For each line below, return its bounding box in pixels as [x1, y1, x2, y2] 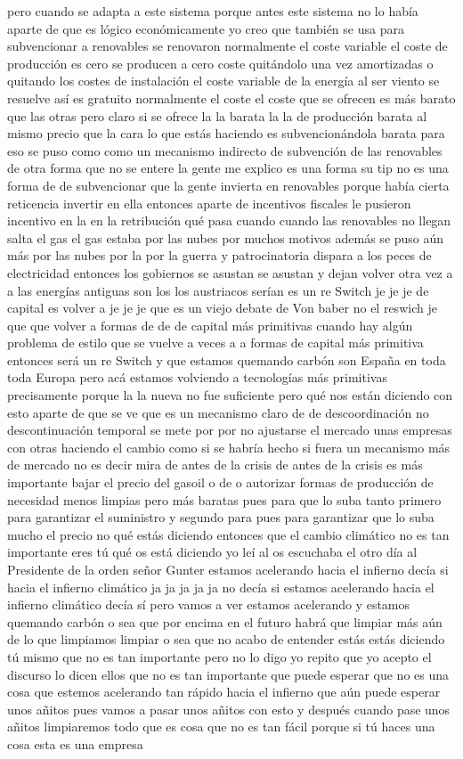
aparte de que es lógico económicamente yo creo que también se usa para [7, 19, 404, 37]
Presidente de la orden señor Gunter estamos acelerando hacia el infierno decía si [7, 560, 449, 578]
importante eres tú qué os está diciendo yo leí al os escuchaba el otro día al [7, 543, 418, 561]
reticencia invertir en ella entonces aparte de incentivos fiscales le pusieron [7, 193, 411, 212]
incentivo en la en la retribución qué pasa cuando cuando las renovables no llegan [7, 211, 451, 230]
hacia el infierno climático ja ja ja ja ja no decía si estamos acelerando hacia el [7, 577, 435, 596]
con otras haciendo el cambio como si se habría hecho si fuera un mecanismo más [7, 437, 451, 456]
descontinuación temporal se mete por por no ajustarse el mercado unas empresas [7, 420, 452, 439]
